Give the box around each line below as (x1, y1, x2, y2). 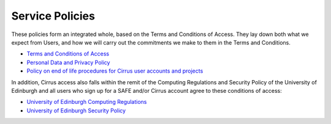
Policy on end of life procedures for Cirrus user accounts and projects (26, 67, 204, 75)
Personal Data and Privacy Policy (26, 59, 110, 66)
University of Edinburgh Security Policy (26, 107, 126, 114)
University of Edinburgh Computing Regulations (26, 98, 147, 106)
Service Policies (11, 9, 95, 23)
